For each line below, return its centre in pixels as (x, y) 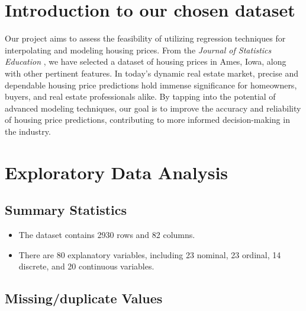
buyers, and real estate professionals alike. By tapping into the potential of (140, 96)
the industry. (28, 131)
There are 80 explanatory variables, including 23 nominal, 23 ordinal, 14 (150, 254)
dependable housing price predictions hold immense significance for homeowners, (151, 85)
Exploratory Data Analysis (117, 172)
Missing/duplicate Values (84, 298)
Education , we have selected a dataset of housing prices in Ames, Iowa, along (146, 61)
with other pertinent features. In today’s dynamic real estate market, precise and (152, 73)
